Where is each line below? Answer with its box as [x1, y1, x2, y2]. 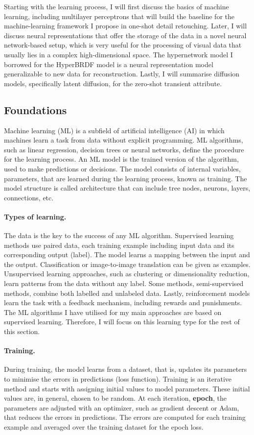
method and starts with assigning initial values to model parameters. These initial [4, 383, 250, 393]
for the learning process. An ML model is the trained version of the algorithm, [4, 154, 239, 164]
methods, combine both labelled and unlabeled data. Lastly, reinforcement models [4, 288, 250, 298]
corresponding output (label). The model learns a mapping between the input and [4, 249, 250, 260]
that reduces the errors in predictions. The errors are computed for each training [4, 412, 246, 422]
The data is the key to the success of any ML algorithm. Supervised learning [4, 230, 234, 241]
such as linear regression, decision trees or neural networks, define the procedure [4, 144, 244, 154]
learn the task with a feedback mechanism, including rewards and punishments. [4, 297, 242, 308]
